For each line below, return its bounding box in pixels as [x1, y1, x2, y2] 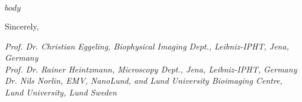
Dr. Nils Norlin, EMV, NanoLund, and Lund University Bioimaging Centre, [5, 74, 282, 87]
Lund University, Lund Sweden [5, 85, 117, 98]
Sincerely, [5, 20, 39, 32]
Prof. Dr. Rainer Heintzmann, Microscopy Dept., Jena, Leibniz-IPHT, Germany [5, 62, 297, 75]
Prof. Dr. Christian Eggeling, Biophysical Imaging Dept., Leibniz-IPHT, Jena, [5, 40, 289, 52]
